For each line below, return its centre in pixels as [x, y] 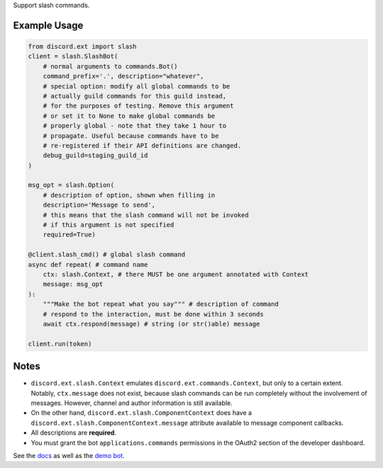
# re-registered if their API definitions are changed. [142, 145]
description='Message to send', [99, 205]
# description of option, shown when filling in [129, 195]
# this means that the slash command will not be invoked [146, 215]
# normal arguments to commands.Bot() [110, 66]
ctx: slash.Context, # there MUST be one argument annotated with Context [176, 274]
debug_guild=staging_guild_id [95, 155]
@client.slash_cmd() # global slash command [107, 255]
